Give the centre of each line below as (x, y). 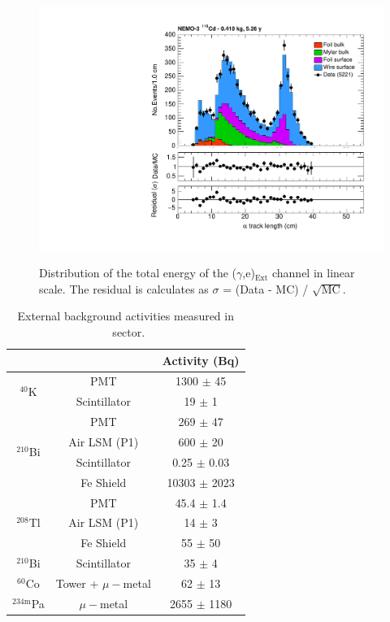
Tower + (77, 583)
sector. (129, 332)
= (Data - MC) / (266, 288)
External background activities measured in (126, 316)
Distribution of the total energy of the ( (138, 273)
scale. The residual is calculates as (124, 288)
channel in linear (313, 273)
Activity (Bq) (201, 360)
